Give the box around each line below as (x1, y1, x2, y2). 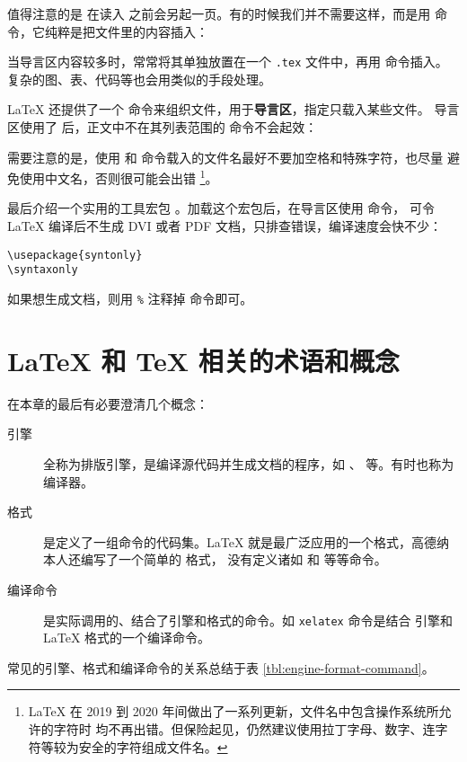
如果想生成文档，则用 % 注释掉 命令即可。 (7, 288, 253, 307)
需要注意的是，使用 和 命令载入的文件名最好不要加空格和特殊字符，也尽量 (7, 147, 444, 166)
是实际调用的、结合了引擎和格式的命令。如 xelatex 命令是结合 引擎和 (43, 610, 454, 629)
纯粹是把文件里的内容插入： (44, 22, 208, 40)
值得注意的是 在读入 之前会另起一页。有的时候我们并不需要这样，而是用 (7, 4, 431, 22)
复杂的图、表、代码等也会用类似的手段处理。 (7, 69, 271, 88)
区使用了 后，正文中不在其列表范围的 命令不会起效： (7, 118, 318, 137)
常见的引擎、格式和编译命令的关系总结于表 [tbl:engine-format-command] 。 (7, 658, 435, 677)
